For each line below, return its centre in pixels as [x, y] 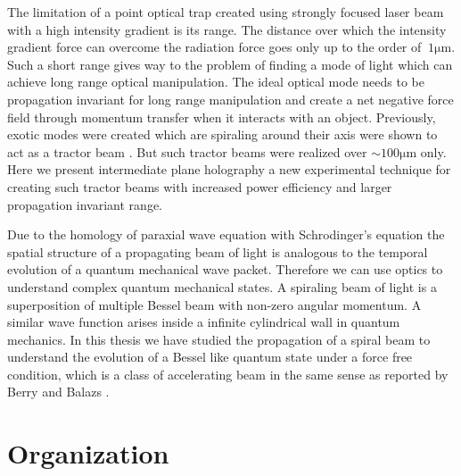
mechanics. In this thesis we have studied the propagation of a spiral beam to [219, 339]
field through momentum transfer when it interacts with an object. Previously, [222, 117]
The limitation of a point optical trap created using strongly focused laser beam [226, 12]
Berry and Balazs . [58, 392]
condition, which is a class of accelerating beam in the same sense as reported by [228, 374]
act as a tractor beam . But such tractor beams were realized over [187, 151]
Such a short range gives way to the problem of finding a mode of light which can [230, 64]
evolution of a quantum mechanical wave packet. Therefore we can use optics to [225, 269]
